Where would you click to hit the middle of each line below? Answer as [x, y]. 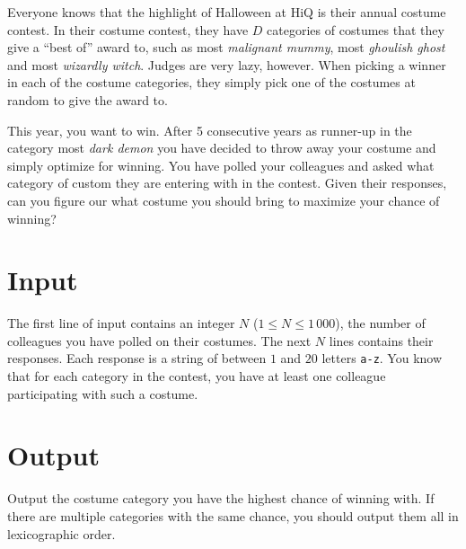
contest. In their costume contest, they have [128, 29]
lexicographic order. [62, 533]
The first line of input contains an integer [121, 323]
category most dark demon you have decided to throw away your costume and [222, 148]
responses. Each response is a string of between [137, 358]
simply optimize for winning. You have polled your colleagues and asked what [221, 165]
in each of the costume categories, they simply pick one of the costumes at [211, 82]
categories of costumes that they [356, 29]
